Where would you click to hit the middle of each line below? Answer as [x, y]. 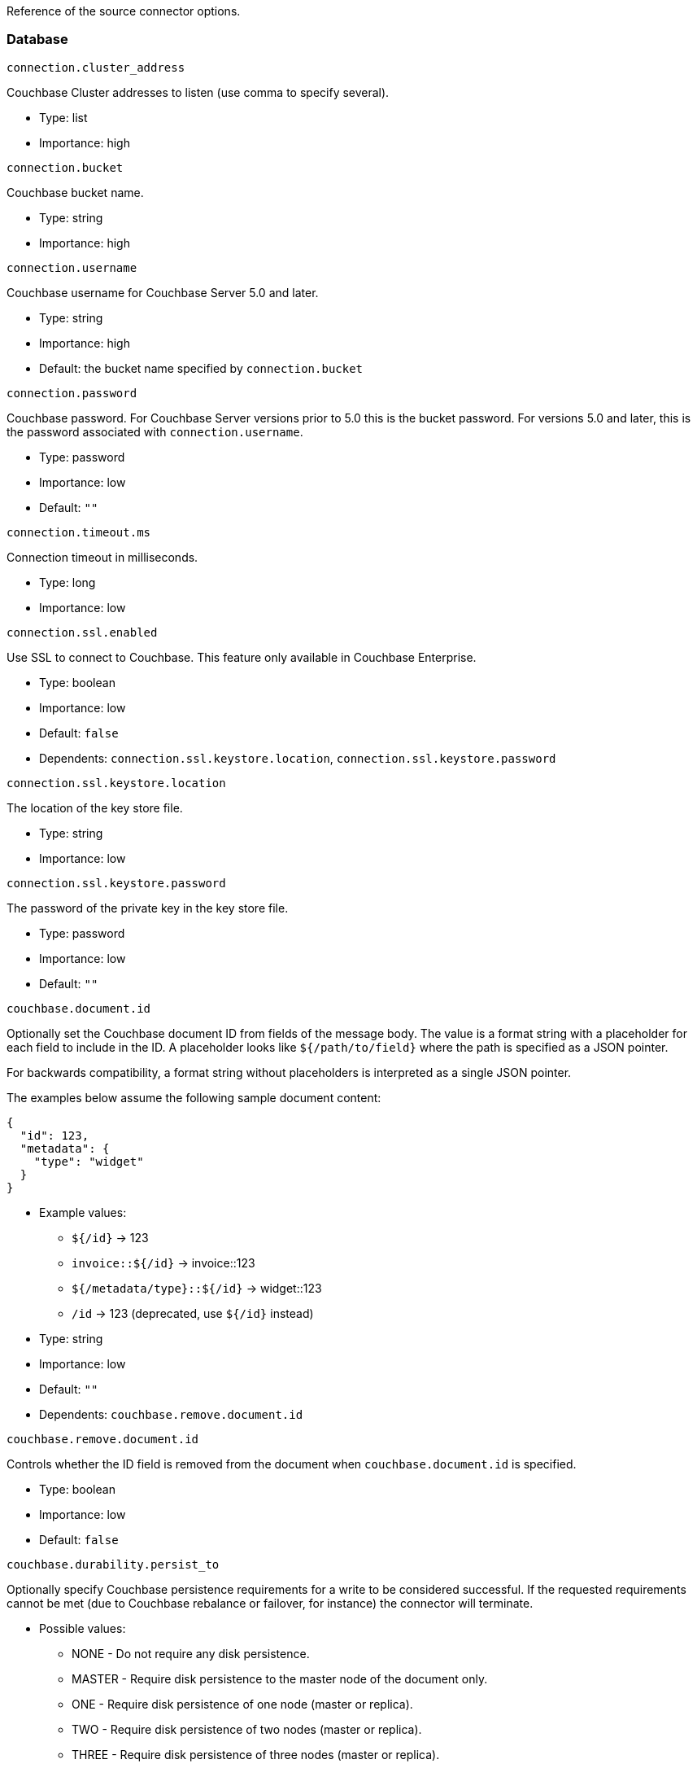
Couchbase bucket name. [75, 192]
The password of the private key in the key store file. [148, 908]
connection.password [72, 393]
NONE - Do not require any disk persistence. [191, 1653]
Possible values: [83, 1628]
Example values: [83, 1212]
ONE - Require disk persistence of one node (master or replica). [242, 1704]
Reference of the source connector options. [124, 11]
